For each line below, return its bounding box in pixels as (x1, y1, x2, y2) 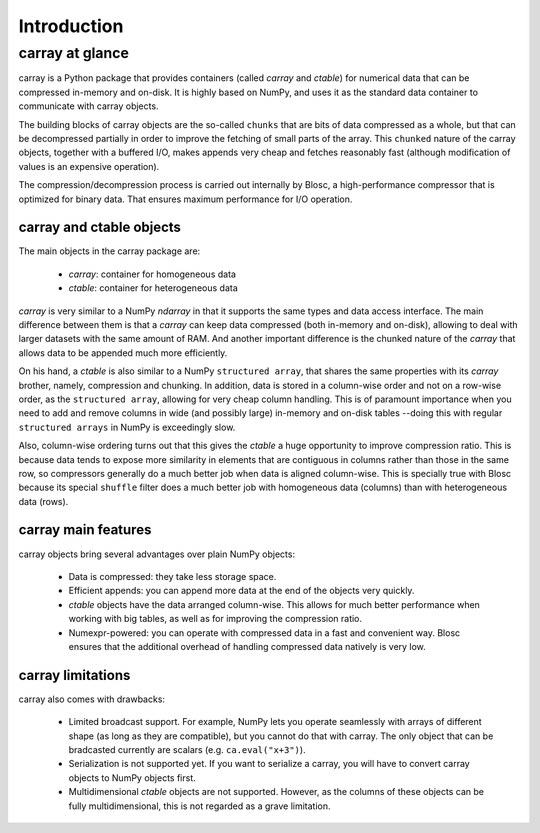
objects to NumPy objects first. (68, 771, 197, 784)
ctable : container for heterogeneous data (68, 282, 239, 294)
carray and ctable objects (18, 219, 182, 236)
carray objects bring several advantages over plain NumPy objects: (18, 548, 295, 560)
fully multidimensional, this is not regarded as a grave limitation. (68, 800, 331, 812)
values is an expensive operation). (18, 160, 160, 172)
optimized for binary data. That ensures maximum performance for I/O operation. (18, 193, 353, 205)
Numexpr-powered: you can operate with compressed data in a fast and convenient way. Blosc (68, 626, 461, 639)
